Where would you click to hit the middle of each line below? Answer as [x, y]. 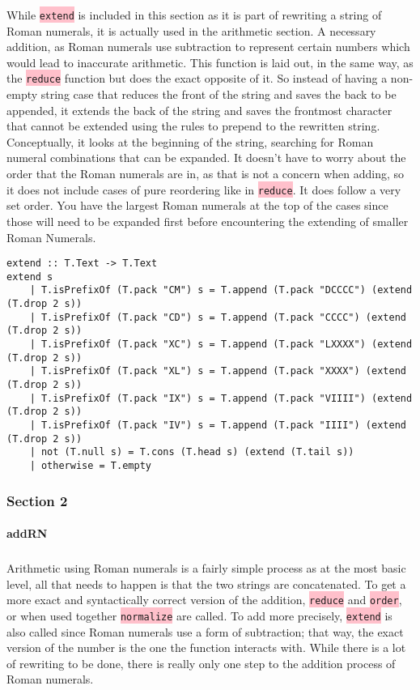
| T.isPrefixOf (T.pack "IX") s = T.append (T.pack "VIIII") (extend [221, 398]
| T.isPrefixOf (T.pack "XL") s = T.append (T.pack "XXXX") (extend [218, 371]
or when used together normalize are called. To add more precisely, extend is [199, 615]
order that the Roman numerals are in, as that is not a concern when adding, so [206, 174]
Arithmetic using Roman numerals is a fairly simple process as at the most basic [206, 568]
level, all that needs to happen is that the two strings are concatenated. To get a [206, 584]
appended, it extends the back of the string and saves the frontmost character [199, 110]
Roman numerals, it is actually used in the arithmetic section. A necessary [191, 30]
